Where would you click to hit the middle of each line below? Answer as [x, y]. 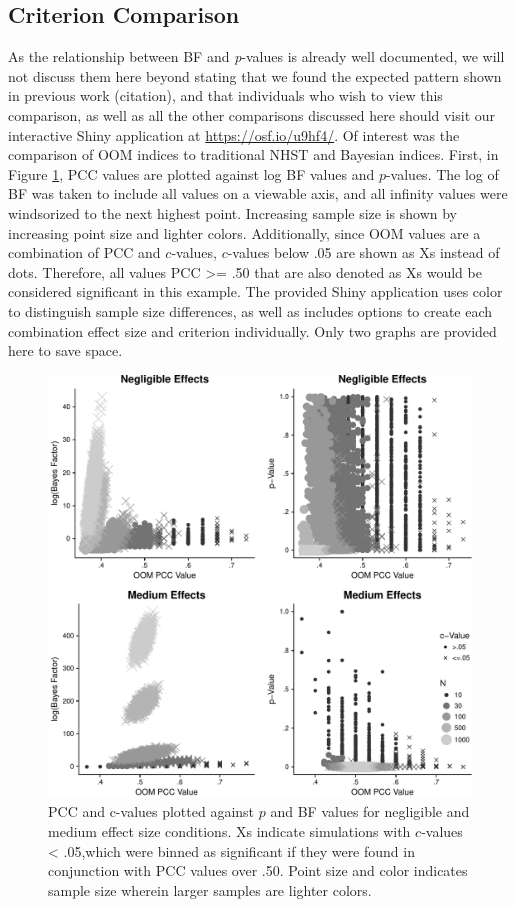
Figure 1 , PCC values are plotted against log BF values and [191, 173]
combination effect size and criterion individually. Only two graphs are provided [252, 330]
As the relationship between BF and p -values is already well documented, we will [256, 56]
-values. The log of [442, 173]
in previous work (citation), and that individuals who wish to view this [225, 95]
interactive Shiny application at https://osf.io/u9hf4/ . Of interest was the [234, 134]
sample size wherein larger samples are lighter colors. [210, 889]
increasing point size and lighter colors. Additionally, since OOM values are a [244, 232]
